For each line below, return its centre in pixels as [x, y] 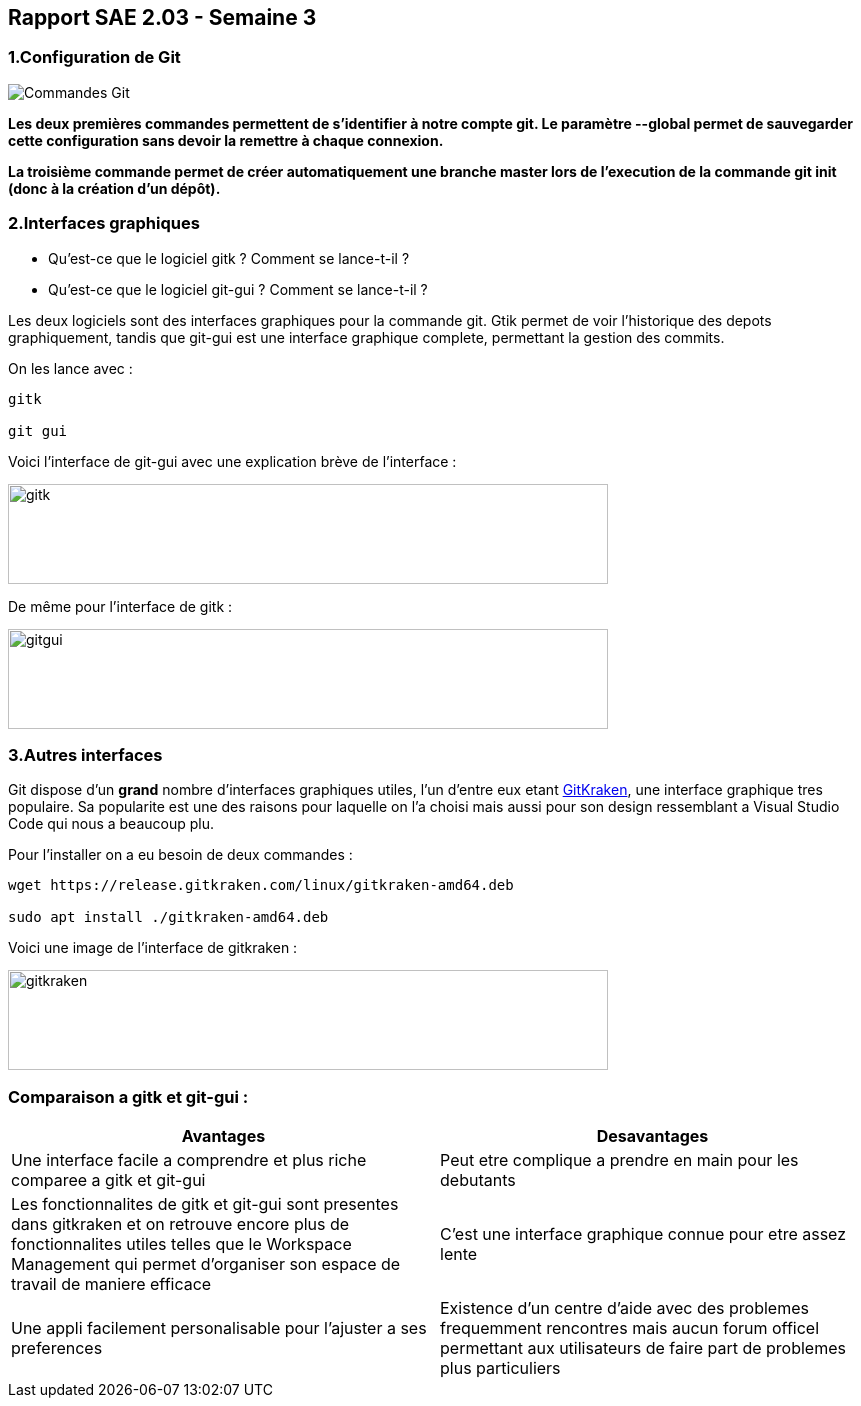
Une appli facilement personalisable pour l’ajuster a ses [219, 1328]
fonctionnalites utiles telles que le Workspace [181, 1244]
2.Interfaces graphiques [104, 223]
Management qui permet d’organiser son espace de [206, 1264]
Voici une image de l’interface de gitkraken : [153, 948]
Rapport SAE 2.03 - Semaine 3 [162, 17]
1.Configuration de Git [94, 57]
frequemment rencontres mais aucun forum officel [630, 1328]
